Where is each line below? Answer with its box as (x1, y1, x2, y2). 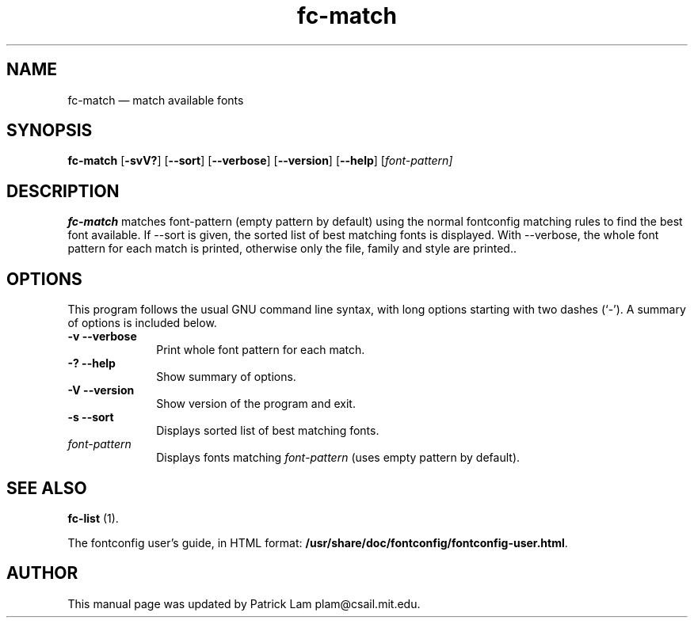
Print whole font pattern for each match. (156, 343, 365, 357)
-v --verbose (67, 329, 137, 344)
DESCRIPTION (6, 181, 120, 201)
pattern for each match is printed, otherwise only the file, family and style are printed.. (67, 242, 517, 256)
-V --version (67, 383, 135, 398)
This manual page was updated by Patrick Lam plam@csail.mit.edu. (67, 596, 421, 611)
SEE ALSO (6, 478, 87, 498)
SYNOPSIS (6, 120, 93, 141)
